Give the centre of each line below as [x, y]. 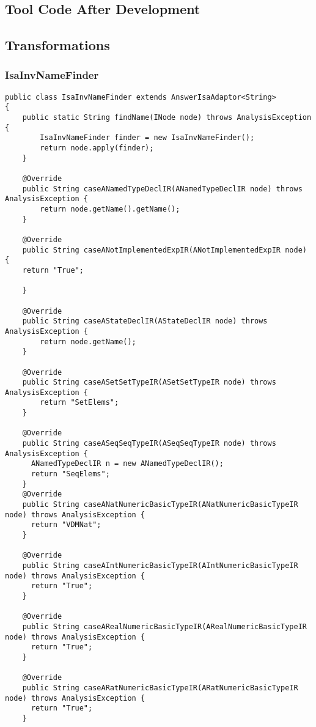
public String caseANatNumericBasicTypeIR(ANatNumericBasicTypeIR [160, 505]
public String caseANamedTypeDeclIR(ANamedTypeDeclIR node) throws [162, 189]
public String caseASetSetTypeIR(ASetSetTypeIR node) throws [149, 382]
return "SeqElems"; [70, 474]
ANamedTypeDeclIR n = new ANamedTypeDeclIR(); [127, 464]
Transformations [57, 45]
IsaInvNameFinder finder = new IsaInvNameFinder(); [147, 138]
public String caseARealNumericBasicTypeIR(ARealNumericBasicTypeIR [164, 626]
